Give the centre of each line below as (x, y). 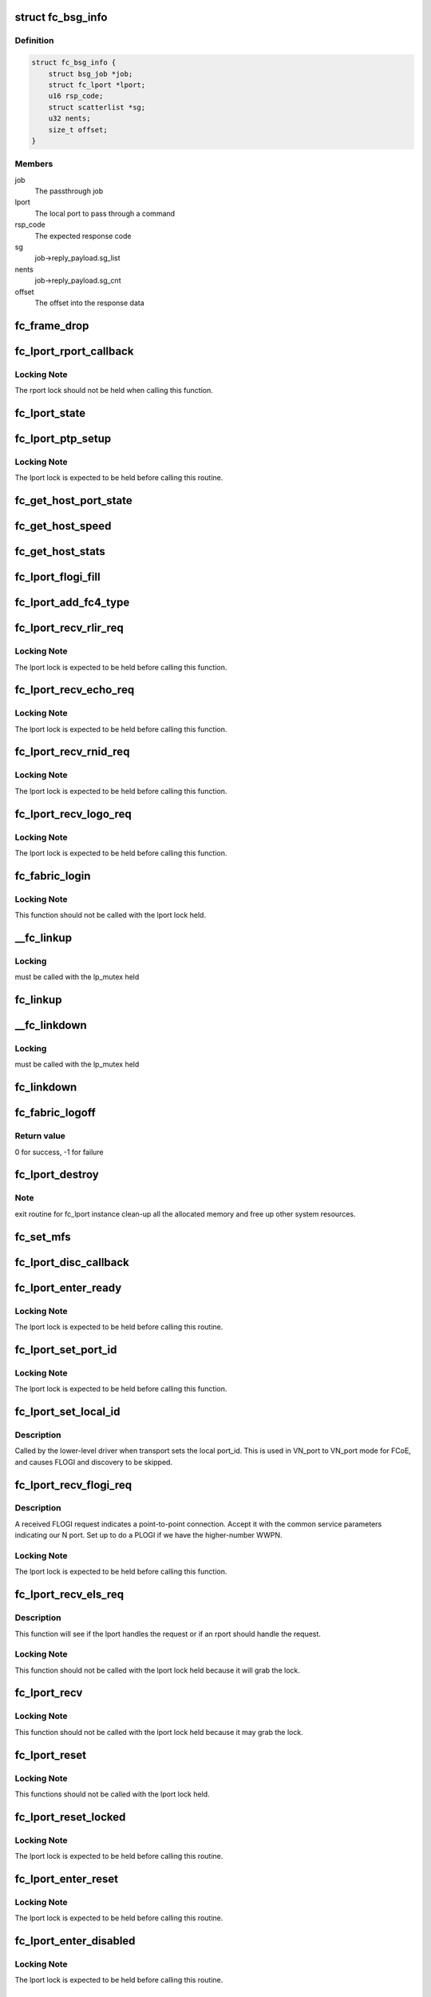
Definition (34, 41)
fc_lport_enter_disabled (75, 1941)
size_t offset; (78, 129)
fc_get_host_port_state (74, 500)
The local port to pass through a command (105, 213)
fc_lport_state (50, 413)
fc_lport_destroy (57, 1175)
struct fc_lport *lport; (97, 85)
